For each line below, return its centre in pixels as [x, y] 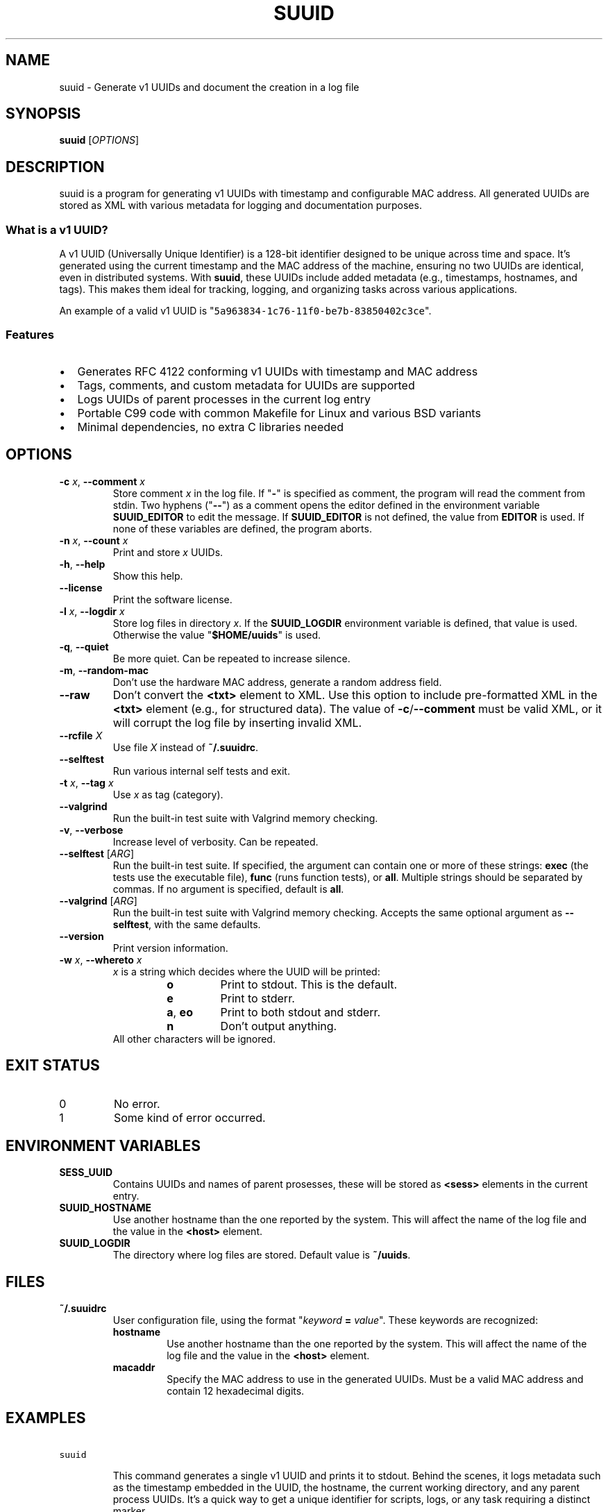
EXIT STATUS [53, 1066]
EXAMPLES [46, 1418]
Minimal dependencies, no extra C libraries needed [211, 427]
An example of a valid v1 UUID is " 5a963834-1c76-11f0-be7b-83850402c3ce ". [245, 311]
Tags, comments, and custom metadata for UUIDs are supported [246, 385]
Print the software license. [172, 599]
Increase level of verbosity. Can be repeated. [216, 841]
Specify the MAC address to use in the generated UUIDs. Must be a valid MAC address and [375, 1379]
